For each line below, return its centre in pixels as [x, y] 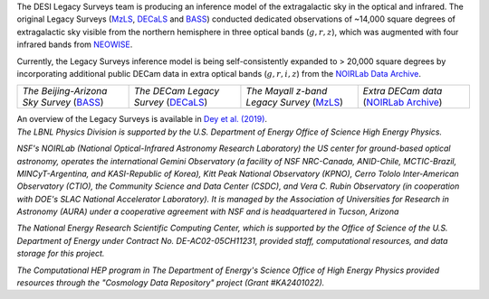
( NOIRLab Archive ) [403, 102]
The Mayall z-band [287, 91]
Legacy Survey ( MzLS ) [295, 102]
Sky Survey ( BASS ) [63, 102]
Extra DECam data [403, 91]
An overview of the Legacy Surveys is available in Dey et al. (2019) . [142, 119]
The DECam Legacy [177, 91]
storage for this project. [61, 254]
